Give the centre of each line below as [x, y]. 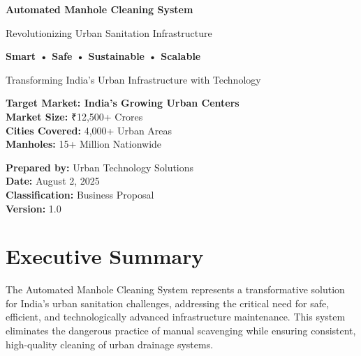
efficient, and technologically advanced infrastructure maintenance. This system [176, 317]
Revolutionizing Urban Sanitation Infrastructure [109, 32]
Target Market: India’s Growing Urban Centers [123, 103]
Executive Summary [105, 256]
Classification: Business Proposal [80, 194]
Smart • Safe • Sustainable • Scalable [103, 56]
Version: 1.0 [34, 208]
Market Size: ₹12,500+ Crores [74, 116]
